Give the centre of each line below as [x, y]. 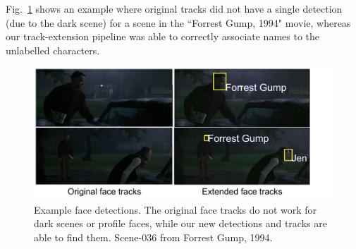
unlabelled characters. [53, 50]
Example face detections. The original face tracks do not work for [176, 209]
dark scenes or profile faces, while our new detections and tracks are [180, 223]
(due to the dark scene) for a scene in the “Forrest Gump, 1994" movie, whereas [178, 22]
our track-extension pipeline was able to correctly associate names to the [162, 36]
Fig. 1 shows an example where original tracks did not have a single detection [174, 8]
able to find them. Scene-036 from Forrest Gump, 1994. [153, 237]
